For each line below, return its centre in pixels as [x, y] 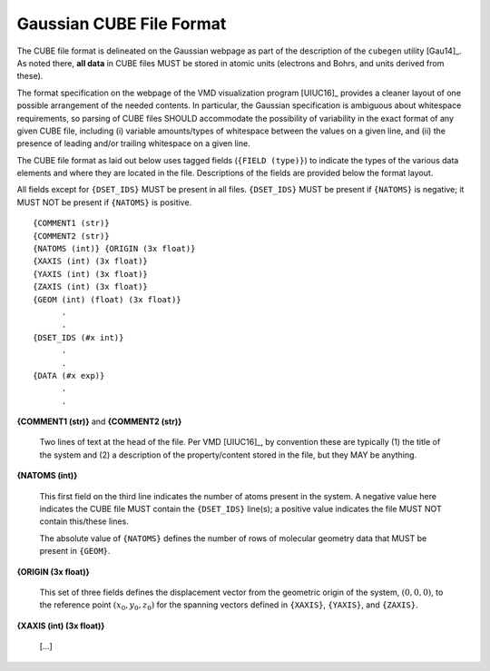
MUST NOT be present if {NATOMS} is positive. [104, 202]
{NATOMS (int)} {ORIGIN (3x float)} [114, 249]
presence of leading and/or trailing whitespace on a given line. [133, 143]
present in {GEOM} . [75, 551]
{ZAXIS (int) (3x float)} [91, 287]
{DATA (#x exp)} [69, 375]
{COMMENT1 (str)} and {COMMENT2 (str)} [99, 421]
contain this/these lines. [84, 521]
